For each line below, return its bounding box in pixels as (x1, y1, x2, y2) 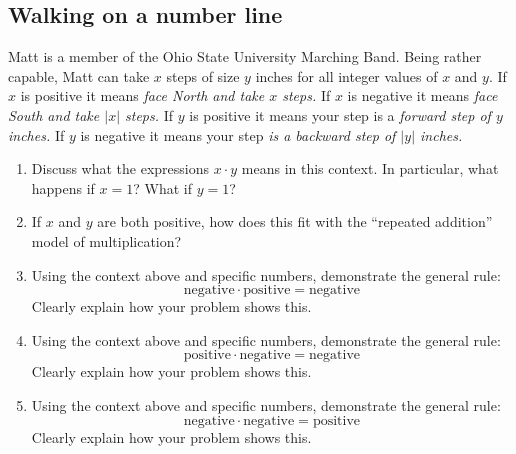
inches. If (8, 124, 65, 145)
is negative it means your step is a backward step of (80, 124, 396, 145)
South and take (8, 104, 100, 125)
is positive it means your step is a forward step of (189, 104, 491, 125)
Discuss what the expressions (31, 158, 210, 179)
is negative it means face (347, 85, 498, 106)
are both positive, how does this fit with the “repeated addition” (97, 211, 493, 232)
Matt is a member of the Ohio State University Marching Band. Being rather (8, 46, 482, 67)
